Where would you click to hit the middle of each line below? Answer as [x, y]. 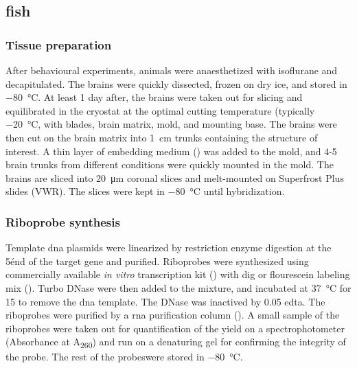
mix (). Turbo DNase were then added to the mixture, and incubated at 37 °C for [178, 287]
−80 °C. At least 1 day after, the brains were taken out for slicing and [154, 97]
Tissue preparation [59, 44]
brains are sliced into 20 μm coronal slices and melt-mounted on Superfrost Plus [175, 177]
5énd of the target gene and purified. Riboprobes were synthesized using [157, 261]
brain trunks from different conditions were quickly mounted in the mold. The [170, 164]
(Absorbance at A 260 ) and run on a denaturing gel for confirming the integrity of [176, 343]
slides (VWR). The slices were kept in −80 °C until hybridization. [145, 191]
